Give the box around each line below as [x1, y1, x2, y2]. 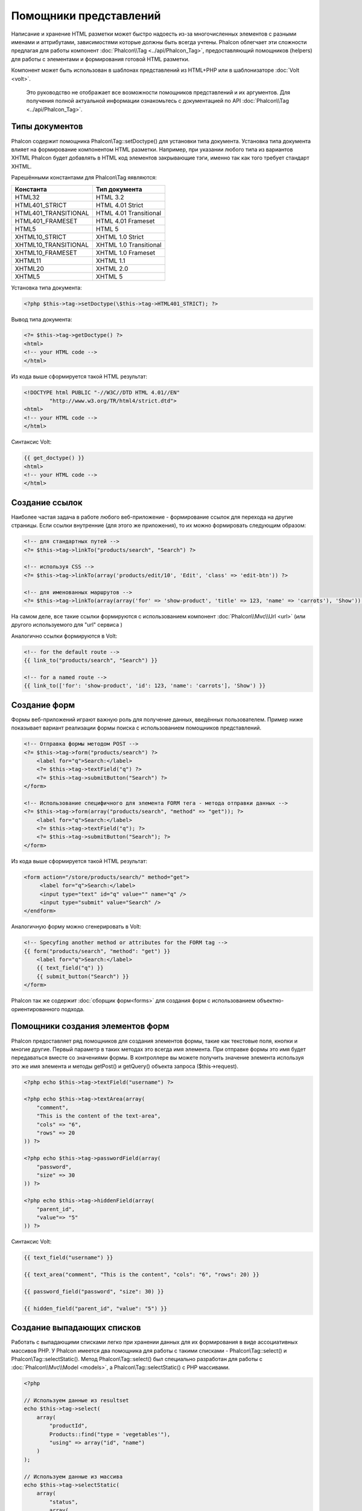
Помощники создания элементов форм [11, 1021, 170, 1032]
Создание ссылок [11, 497, 83, 508]
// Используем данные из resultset [24, 1397, 129, 1404]
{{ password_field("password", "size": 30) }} [24, 1288, 164, 1295]
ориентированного [11, 1005, 60, 1012]
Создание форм [11, 700, 75, 710]
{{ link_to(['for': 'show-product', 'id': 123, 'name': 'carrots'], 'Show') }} [24, 682, 266, 689]
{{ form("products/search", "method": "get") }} [24, 948, 171, 954]
